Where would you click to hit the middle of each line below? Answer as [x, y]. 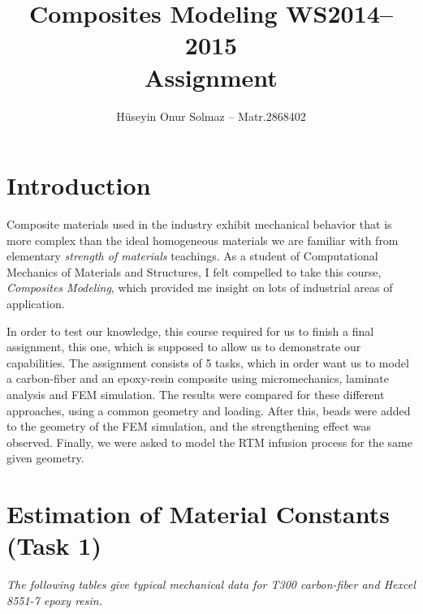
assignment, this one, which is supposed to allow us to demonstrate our [184, 347]
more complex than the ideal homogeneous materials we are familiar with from [203, 240]
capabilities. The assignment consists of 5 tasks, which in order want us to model [208, 362]
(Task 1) [54, 545]
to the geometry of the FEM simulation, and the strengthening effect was [189, 426]
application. [36, 303]
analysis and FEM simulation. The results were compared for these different [196, 394]
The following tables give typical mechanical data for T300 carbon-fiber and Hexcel [211, 584]
